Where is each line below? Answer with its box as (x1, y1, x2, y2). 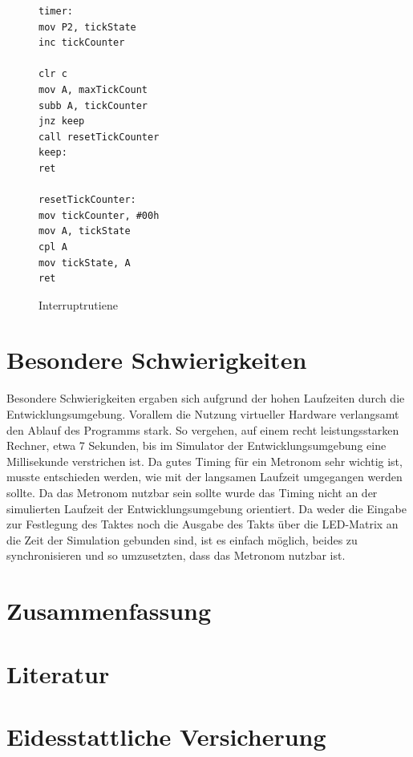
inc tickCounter (38, 37, 125, 49)
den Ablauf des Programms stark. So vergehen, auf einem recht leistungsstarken (6, 421, 399, 438)
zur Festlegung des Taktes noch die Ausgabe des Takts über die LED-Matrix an (6, 516, 399, 532)
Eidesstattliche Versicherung (6, 719, 326, 752)
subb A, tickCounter (38, 99, 148, 111)
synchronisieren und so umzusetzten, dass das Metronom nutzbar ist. (6, 547, 346, 564)
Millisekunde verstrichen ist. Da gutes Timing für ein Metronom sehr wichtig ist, (6, 452, 403, 469)
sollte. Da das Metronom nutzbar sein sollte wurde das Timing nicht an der (6, 484, 378, 500)
